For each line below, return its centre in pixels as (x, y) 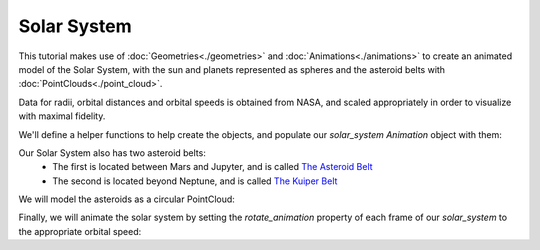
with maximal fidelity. (62, 116)
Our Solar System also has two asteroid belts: (112, 152)
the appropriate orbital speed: (80, 231)
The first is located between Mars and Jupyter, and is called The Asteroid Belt (213, 167)
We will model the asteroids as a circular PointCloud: (126, 199)
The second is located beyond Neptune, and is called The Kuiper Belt (195, 181)
